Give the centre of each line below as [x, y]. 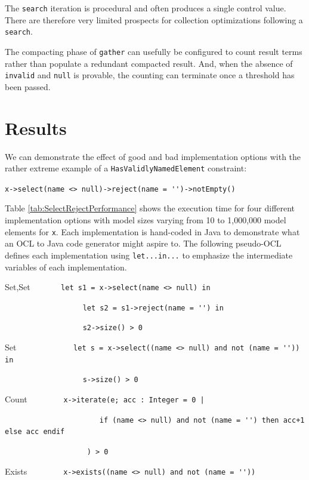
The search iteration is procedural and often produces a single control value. [146, 8]
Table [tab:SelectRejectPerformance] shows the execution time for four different [150, 208]
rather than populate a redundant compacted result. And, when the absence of [149, 63]
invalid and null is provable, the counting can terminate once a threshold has [150, 75]
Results [36, 127]
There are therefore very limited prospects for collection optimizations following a [154, 19]
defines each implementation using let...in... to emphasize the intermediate [149, 255]
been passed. [28, 86]
